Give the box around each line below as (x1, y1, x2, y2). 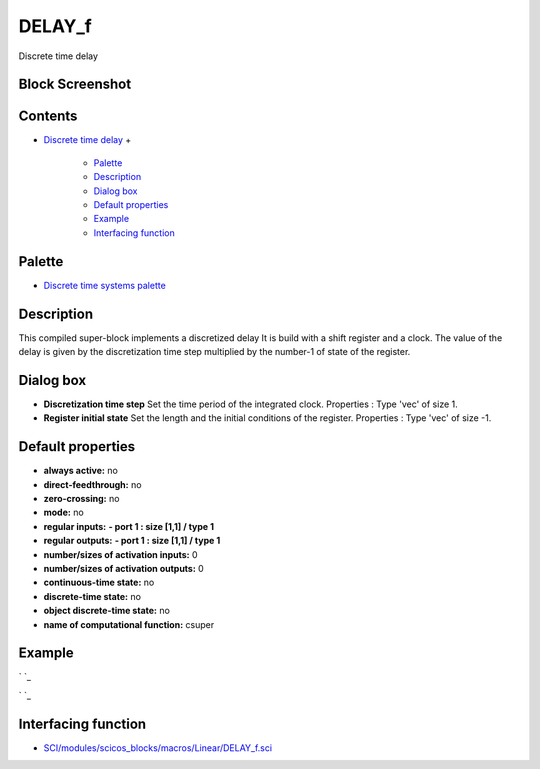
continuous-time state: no (43, 576, 155, 589)
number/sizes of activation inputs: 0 (43, 548, 199, 560)
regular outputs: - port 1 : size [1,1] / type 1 (43, 535, 221, 547)
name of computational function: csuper (43, 618, 215, 630)
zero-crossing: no (43, 493, 120, 504)
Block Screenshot (18, 76, 132, 93)
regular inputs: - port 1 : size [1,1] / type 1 (43, 520, 215, 532)
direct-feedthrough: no (43, 478, 142, 490)
